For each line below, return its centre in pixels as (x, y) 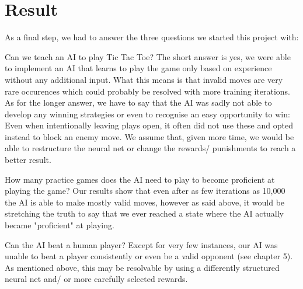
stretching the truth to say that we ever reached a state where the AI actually (144, 213)
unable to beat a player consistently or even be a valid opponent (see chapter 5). (149, 256)
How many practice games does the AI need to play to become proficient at (140, 179)
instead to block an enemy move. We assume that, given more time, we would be (149, 136)
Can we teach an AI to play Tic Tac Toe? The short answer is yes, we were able (148, 56)
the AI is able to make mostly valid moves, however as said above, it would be (145, 202)
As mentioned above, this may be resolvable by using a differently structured (142, 267)
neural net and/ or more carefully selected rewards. (96, 279)
